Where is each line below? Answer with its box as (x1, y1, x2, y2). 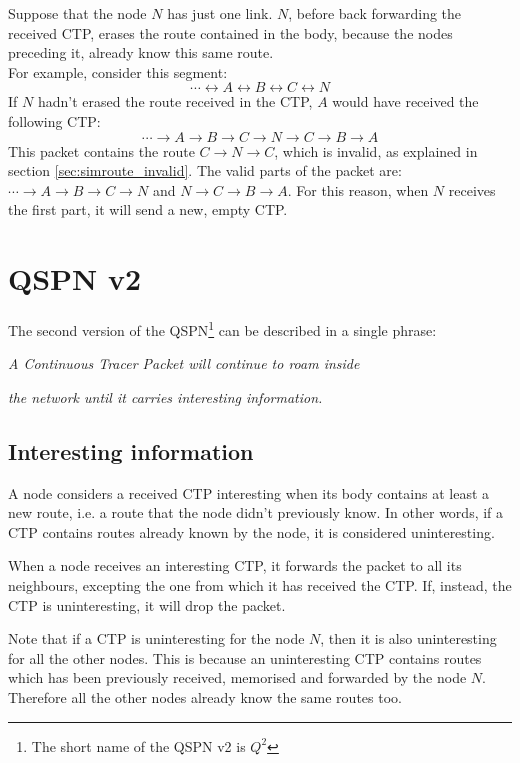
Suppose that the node (8, 3, 147, 23)
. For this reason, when (287, 179, 429, 200)
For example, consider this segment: (8, 61, 228, 82)
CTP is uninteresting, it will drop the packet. (8, 594, 286, 615)
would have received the (332, 91, 479, 112)
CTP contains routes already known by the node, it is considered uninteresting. (8, 521, 495, 542)
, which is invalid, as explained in (274, 140, 478, 161)
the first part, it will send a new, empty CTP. (8, 199, 288, 220)
